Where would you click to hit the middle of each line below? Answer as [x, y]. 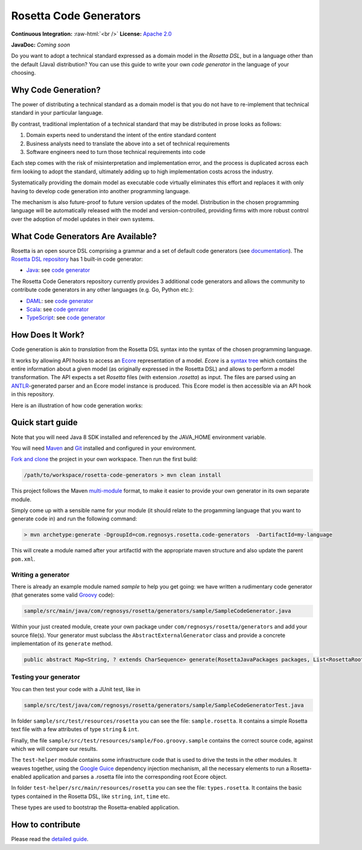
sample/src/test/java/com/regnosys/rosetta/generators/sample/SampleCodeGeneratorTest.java [164, 705]
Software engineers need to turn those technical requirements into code [116, 152]
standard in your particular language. [57, 113]
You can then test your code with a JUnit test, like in [76, 689]
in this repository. [33, 394]
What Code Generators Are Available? [84, 236]
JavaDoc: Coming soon [41, 45]
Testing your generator [46, 677]
